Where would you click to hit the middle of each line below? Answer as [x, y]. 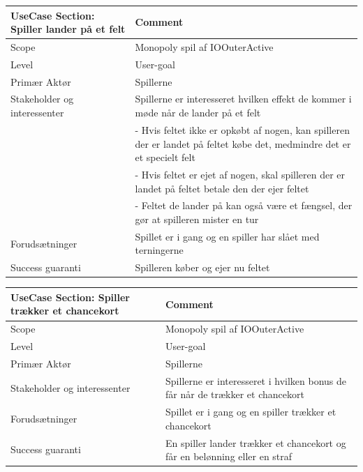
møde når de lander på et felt [198, 113]
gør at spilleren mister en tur [197, 219]
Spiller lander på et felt [68, 29]
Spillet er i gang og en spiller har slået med [227, 236]
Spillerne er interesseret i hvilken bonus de [256, 380]
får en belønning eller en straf [229, 456]
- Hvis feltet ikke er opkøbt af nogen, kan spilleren [242, 129]
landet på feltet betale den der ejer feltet [222, 188]
